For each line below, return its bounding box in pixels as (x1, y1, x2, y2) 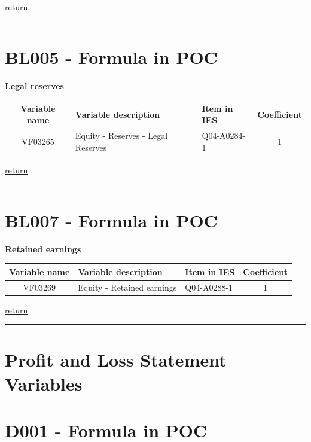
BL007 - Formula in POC (5, 208, 218, 232)
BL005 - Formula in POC (5, 44, 218, 69)
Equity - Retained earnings (78, 281, 177, 293)
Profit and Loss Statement (5, 347, 227, 372)
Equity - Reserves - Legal (75, 129, 168, 142)
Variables (5, 371, 83, 395)
